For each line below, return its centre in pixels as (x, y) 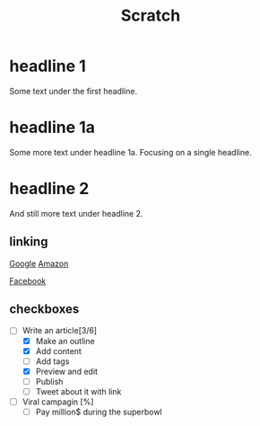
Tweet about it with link (78, 391)
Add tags (52, 361)
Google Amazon (39, 263)
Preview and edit (67, 371)
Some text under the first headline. (73, 91)
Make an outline (65, 341)
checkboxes (44, 310)
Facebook (28, 280)
